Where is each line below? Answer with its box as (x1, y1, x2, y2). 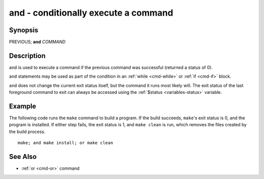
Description (9, 51, 46, 60)
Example (9, 102, 36, 110)
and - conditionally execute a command (9, 7, 174, 18)
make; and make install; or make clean (18, 140, 113, 146)
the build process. (9, 129, 46, 134)
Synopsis (9, 26, 39, 34)
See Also (9, 153, 37, 161)
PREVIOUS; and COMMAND (9, 39, 66, 45)
